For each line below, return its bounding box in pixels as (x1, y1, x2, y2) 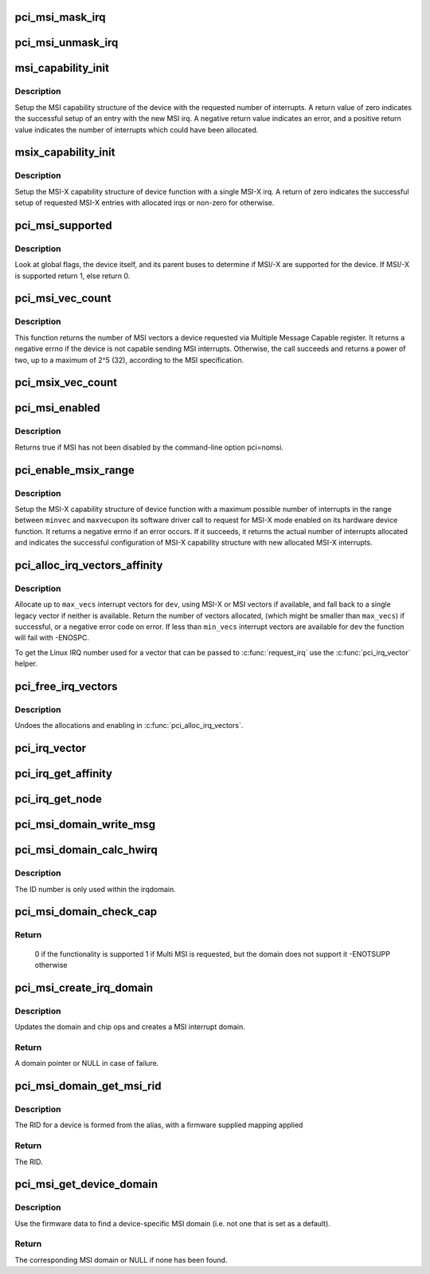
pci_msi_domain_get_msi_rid (14, 1079, 162, 1093)
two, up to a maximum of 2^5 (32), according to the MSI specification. (14, 355, 244, 364)
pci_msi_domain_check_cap (14, 905, 158, 918)
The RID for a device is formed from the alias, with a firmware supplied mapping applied (14, 1120, 303, 1130)
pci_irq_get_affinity (14, 767, 113, 781)
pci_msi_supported (14, 218, 112, 232)
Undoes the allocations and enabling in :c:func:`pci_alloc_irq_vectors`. (14, 721, 244, 730)
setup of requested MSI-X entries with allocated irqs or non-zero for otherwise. (14, 198, 275, 207)
